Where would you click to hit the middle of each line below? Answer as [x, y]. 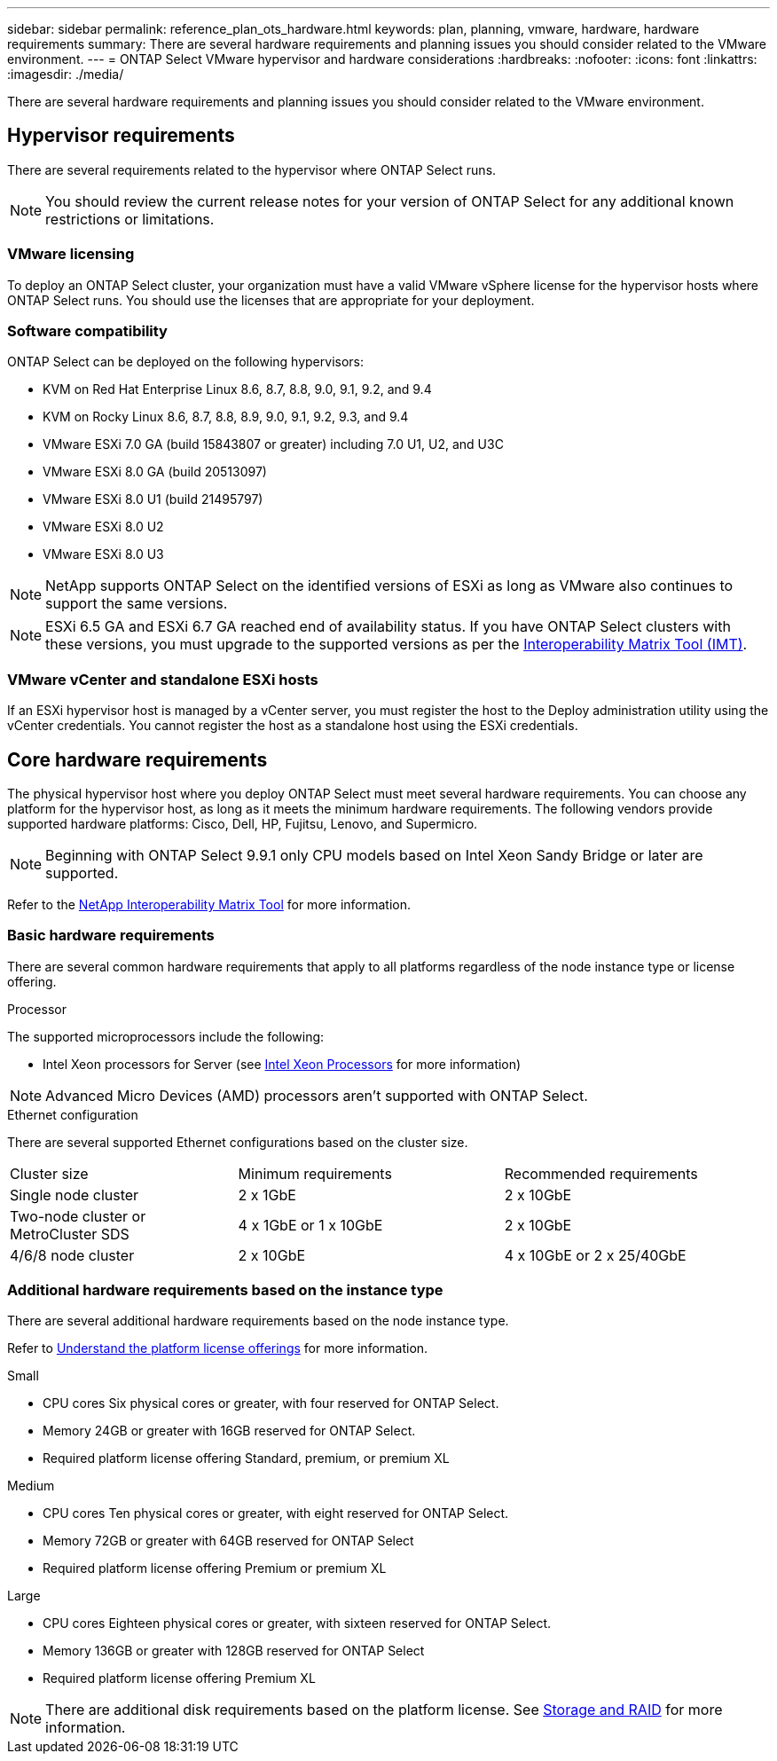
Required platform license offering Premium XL [179, 1678]
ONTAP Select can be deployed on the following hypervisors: [186, 362]
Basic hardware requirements [111, 936]
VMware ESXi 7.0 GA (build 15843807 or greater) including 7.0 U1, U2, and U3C [273, 444]
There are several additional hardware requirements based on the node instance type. [258, 1321]
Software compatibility [87, 330]
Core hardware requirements [137, 759]
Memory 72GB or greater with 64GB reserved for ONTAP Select [228, 1541]
